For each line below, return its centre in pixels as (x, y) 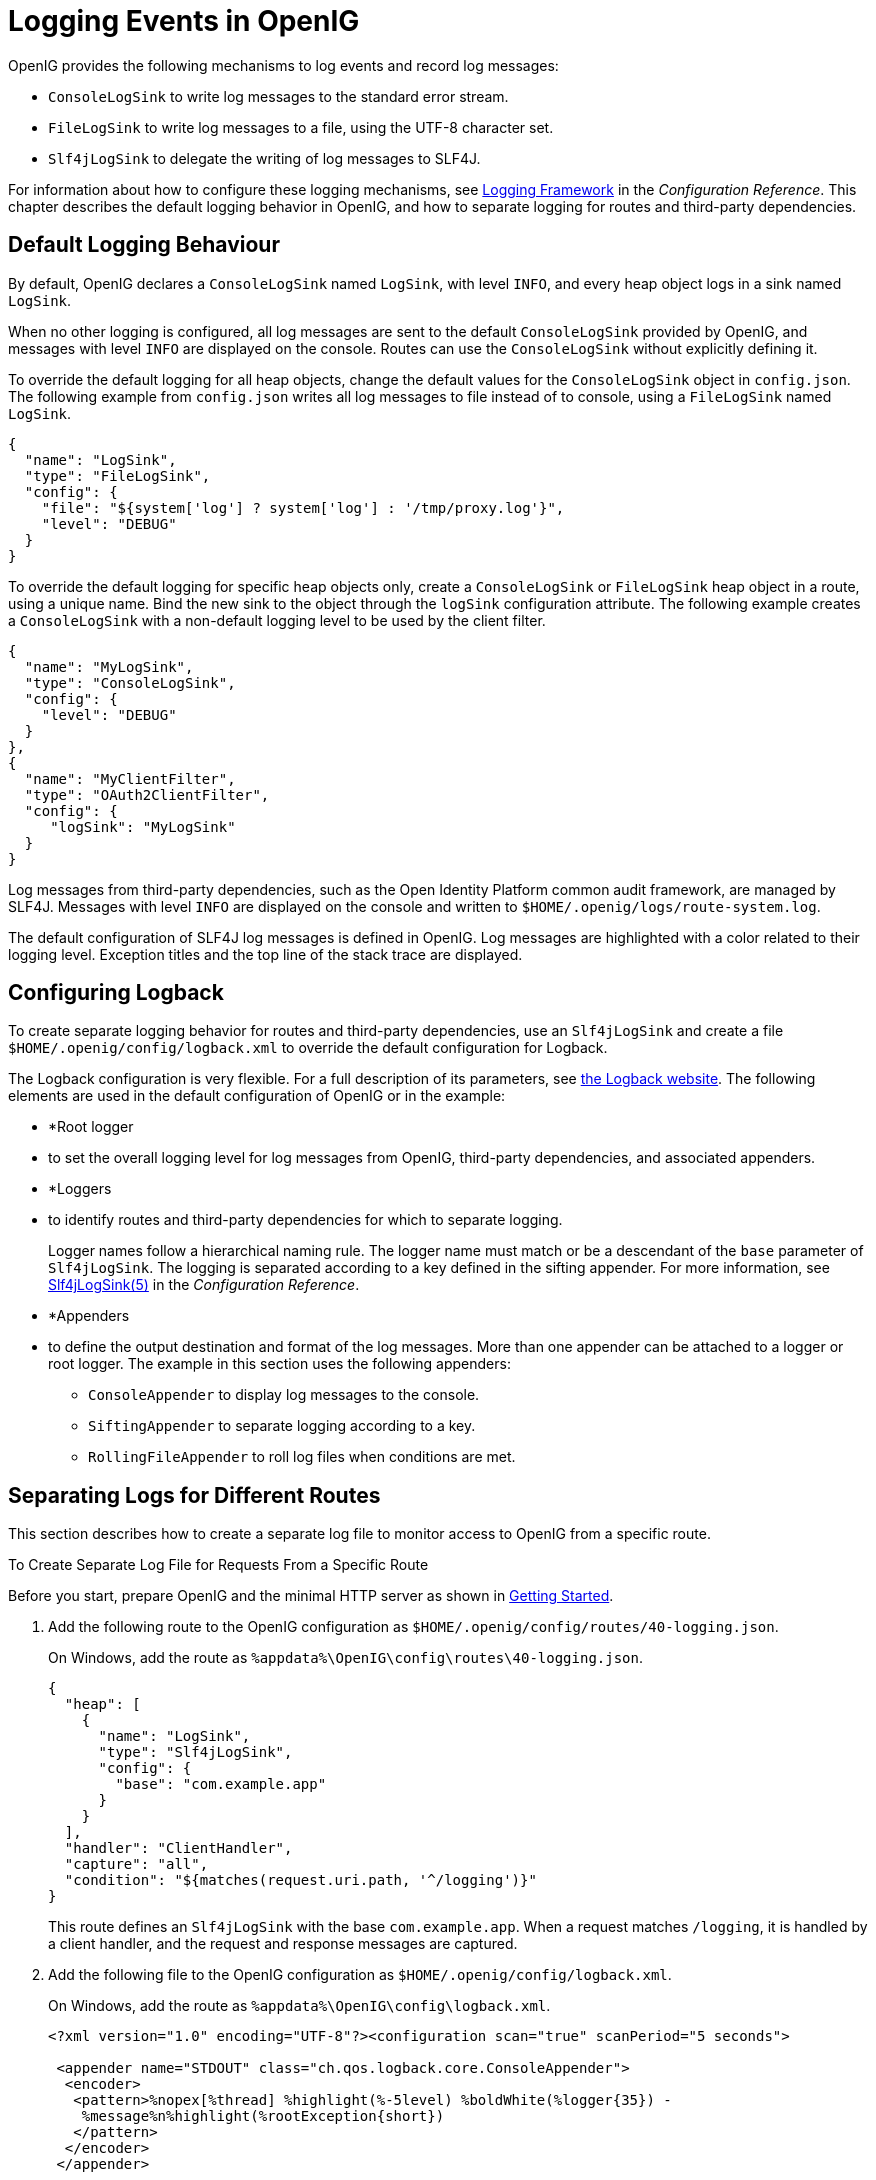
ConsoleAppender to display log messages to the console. (284, 1395)
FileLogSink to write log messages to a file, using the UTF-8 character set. (301, 127)
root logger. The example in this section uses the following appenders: (279, 1364)
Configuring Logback (116, 993)
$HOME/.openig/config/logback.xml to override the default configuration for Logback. (308, 1048)
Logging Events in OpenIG (184, 21)
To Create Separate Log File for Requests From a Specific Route (218, 1565)
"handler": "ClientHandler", (178, 1848)
